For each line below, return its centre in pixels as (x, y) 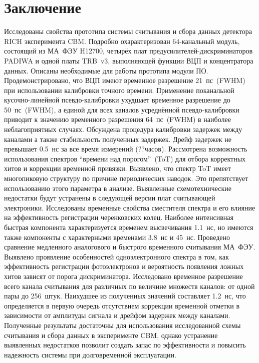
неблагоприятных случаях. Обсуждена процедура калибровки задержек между (123, 129)
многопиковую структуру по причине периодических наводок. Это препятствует (126, 178)
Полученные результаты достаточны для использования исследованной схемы (122, 325)
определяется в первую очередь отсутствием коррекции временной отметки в (122, 305)
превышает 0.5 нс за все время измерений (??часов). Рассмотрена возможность (126, 149)
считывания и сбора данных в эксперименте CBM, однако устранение (111, 335)
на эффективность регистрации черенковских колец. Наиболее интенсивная (119, 217)
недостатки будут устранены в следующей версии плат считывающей (110, 198)
